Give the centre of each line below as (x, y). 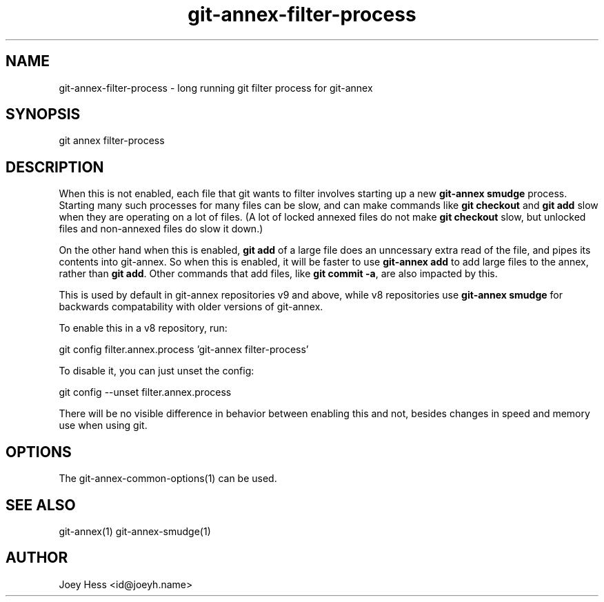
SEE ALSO (41, 505)
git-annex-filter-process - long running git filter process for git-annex (216, 88)
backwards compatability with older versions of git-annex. (191, 307)
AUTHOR (37, 558)
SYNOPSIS (43, 114)
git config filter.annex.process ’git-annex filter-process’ (184, 350)
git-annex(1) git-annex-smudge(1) (135, 531)
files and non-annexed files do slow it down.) (161, 229)
